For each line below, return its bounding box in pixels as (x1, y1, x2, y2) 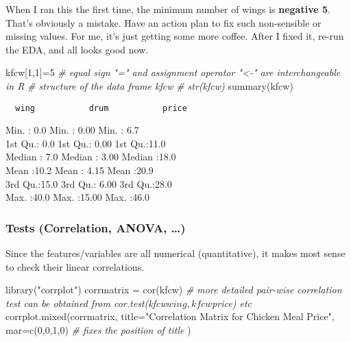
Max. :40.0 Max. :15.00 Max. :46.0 (5, 190, 150, 204)
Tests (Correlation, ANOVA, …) (5, 219, 186, 236)
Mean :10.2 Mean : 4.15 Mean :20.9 (5, 163, 154, 177)
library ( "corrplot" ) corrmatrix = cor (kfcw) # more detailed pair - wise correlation (5, 282, 342, 297)
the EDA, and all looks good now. (5, 42, 149, 56)
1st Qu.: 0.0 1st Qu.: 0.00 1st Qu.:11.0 (5, 136, 166, 150)
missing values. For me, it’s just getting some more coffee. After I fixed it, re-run (5, 29, 344, 43)
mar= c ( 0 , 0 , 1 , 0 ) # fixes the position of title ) (5, 322, 191, 337)
